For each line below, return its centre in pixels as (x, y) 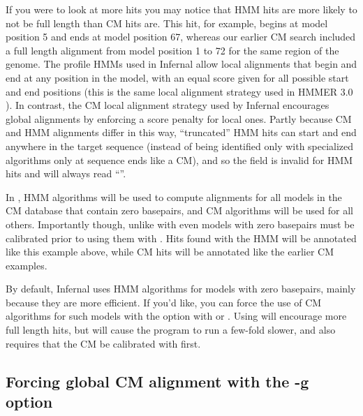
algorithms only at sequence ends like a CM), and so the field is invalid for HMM (179, 159)
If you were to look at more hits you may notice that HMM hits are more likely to (181, 9)
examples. (27, 265)
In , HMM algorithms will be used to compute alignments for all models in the (174, 196)
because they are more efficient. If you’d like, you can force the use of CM (164, 302)
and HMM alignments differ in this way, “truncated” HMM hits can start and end (181, 132)
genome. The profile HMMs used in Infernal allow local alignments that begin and (181, 64)
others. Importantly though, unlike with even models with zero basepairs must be (180, 224)
